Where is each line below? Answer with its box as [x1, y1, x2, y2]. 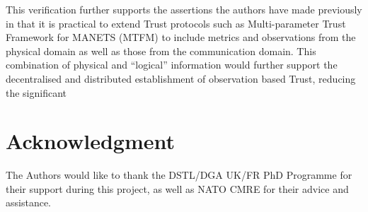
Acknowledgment [6, 126, 175, 155]
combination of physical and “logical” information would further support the [6, 57, 338, 72]
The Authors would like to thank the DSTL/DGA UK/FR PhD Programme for [6, 167, 352, 182]
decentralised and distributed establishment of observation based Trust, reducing [6, 71, 356, 86]
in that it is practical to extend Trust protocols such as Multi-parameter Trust [6, 16, 346, 30]
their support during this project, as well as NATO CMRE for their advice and [6, 181, 349, 196]
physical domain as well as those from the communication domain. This [6, 43, 316, 58]
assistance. [6, 195, 51, 210]
